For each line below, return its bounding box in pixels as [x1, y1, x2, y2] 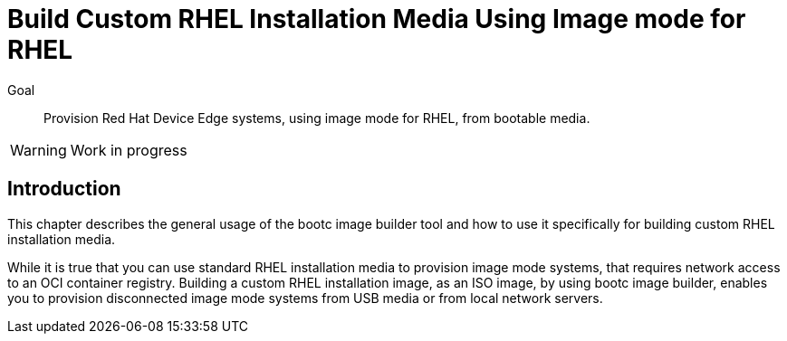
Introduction [7, 177, 121, 201]
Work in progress [70, 140, 187, 159]
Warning [10, 140, 67, 159]
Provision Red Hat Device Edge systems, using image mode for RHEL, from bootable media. [43, 109, 590, 126]
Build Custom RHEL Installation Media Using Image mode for [7, 4, 746, 34]
